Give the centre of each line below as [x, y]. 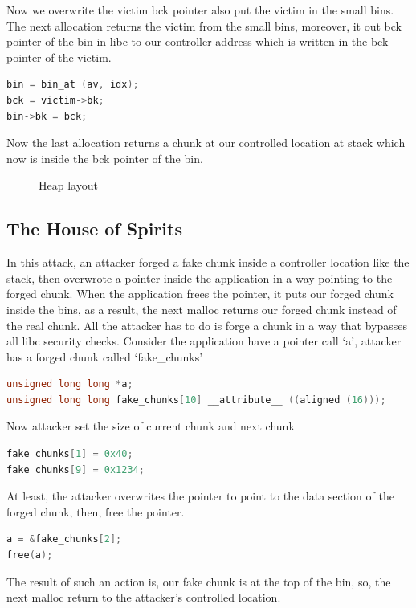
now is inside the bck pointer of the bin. [105, 158]
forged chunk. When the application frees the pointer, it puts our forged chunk [200, 294]
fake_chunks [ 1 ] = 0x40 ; [70, 454]
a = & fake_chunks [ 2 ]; [64, 539]
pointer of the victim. [59, 57]
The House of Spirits [94, 229]
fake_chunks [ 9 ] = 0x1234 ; [75, 469]
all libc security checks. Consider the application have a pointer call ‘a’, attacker [204, 341]
